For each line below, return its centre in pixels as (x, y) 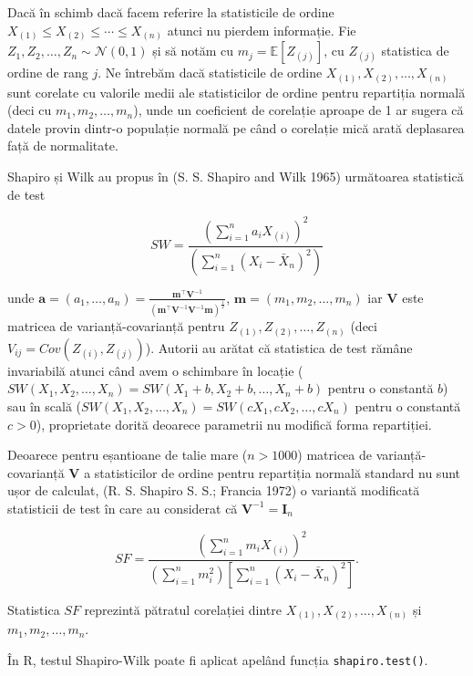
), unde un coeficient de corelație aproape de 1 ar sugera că (298, 110)
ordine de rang (48, 73)
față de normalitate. (63, 146)
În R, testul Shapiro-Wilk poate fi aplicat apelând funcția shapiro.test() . (218, 660)
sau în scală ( (45, 406)
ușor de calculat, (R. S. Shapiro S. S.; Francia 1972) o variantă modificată (214, 490)
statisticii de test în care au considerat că (123, 508)
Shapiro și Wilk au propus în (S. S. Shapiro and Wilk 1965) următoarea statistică (236, 176)
